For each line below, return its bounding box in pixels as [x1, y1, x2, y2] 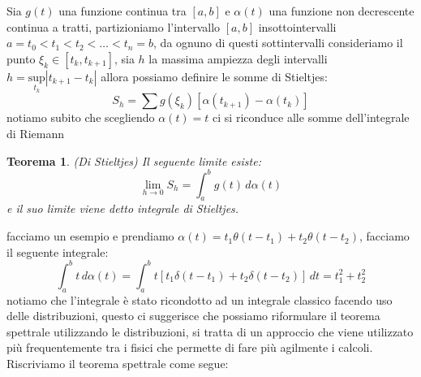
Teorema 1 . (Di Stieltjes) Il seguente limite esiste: [6, 152, 261, 169]
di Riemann [6, 125, 64, 141]
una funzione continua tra [58, 2, 187, 19]
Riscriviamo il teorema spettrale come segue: [6, 354, 229, 371]
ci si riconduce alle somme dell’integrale [213, 109, 410, 126]
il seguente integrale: [6, 243, 109, 260]
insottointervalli [258, 18, 337, 35]
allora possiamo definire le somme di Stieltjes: [101, 67, 328, 84]
